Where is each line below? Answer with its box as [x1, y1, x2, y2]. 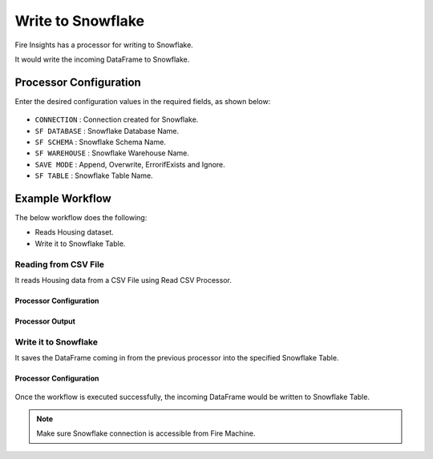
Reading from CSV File [14, 259, 104, 270]
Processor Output [14, 316, 76, 326]
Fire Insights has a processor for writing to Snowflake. [14, 40, 194, 50]
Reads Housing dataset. [34, 227, 114, 237]
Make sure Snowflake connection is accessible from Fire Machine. [36, 429, 256, 438]
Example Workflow [14, 192, 111, 205]
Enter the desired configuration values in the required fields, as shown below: [14, 96, 271, 106]
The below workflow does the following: [14, 213, 148, 223]
